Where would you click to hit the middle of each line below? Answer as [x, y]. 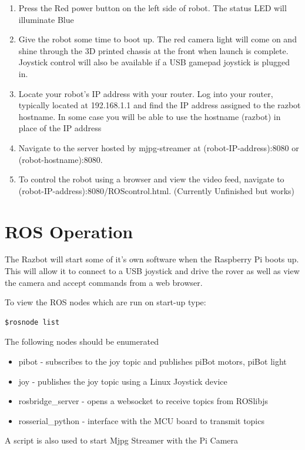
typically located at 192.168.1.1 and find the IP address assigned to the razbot [160, 105]
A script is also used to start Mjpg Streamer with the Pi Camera [122, 440]
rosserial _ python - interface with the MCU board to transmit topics [141, 420]
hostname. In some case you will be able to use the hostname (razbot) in [150, 116]
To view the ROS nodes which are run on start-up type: [105, 302]
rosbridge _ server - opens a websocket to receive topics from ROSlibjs [143, 401]
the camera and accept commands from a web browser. [104, 282]
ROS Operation [69, 231]
